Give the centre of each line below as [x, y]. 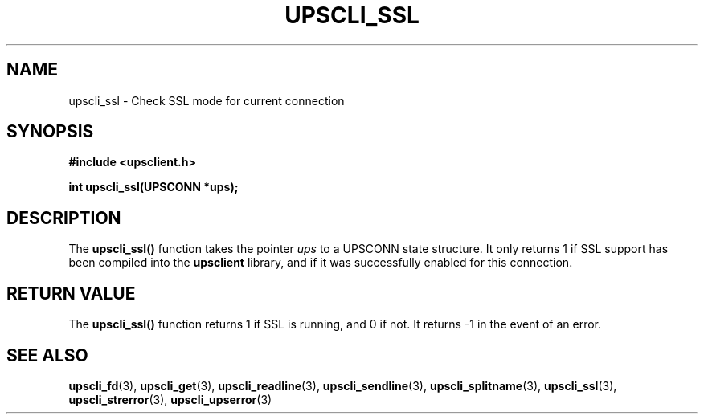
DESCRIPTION [64, 218]
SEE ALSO [47, 355]
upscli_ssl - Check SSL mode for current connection [207, 100]
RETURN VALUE [71, 293]
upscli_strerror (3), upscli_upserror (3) [170, 399]
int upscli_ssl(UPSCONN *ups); [153, 187]
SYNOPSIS [50, 132]
